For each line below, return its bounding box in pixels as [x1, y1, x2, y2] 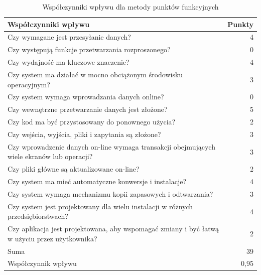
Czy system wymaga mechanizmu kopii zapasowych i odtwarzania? [8, 188, 213, 199]
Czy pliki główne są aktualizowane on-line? [8, 164, 140, 174]
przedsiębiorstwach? [8, 211, 68, 221]
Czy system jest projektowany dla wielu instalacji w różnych [8, 201, 193, 211]
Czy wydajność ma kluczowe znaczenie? [8, 57, 129, 67]
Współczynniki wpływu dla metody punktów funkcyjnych [42, 2, 219, 12]
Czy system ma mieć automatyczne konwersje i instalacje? [8, 176, 187, 187]
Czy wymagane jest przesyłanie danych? [8, 32, 131, 42]
